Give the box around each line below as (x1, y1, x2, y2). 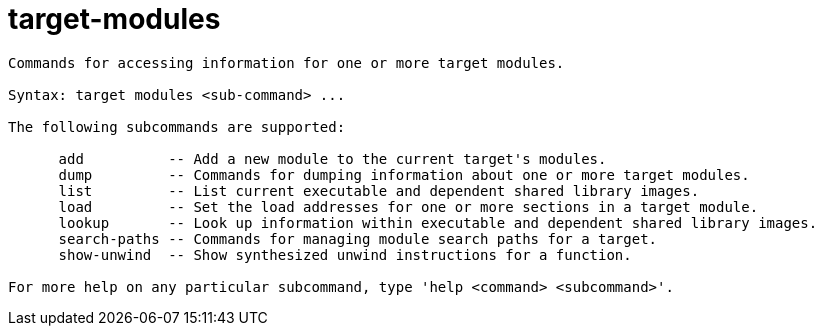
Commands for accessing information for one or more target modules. (8, 54, 565, 71)
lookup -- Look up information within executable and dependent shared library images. (58, 214, 818, 231)
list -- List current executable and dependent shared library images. (58, 182, 700, 199)
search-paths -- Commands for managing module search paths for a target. (58, 230, 658, 247)
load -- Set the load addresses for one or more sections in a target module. (58, 198, 759, 215)
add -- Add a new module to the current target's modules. (58, 150, 607, 167)
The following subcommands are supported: (8, 118, 346, 135)
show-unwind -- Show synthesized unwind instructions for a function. (58, 246, 632, 263)
